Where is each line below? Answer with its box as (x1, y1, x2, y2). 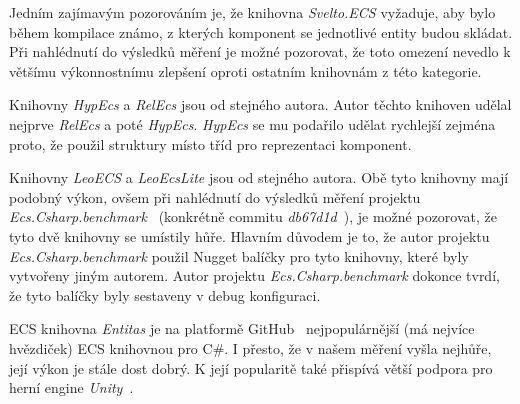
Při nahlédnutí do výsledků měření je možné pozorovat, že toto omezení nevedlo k (9, 41, 511, 62)
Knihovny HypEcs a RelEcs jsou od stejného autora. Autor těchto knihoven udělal (9, 94, 512, 115)
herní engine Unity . (9, 377, 134, 398)
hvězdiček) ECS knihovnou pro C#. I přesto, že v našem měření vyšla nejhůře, (9, 337, 492, 358)
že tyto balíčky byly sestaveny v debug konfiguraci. (9, 284, 321, 305)
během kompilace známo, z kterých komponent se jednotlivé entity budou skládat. (9, 21, 513, 42)
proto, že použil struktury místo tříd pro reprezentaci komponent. (9, 133, 412, 154)
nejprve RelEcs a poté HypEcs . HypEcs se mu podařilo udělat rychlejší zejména (9, 113, 496, 134)
